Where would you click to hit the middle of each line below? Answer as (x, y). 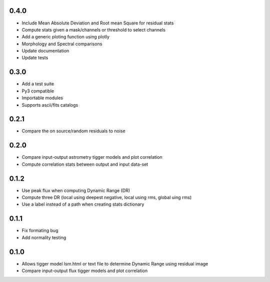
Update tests (35, 58)
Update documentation (45, 51)
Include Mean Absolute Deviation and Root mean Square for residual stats (98, 23)
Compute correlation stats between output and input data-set (85, 164)
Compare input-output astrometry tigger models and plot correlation (92, 157)
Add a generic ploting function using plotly (65, 37)
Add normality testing (44, 238)
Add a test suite (38, 84)
